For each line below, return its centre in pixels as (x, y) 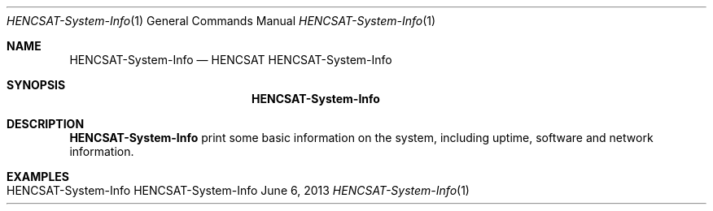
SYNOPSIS (36, 85)
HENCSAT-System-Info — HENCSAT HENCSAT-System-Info (231, 60)
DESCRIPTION (46, 124)
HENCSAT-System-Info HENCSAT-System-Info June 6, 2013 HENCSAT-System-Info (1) (238, 190)
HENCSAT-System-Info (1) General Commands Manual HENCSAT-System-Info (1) (221, 21)
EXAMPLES (38, 177)
